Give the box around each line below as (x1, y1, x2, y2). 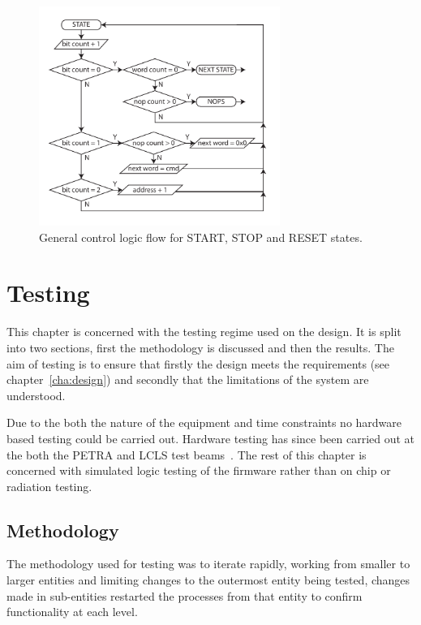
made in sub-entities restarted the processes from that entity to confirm (6, 587, 363, 604)
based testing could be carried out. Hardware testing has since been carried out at (6, 429, 415, 446)
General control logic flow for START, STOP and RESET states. (39, 228, 363, 245)
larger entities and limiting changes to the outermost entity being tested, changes (6, 571, 410, 588)
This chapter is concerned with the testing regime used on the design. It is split (6, 323, 402, 340)
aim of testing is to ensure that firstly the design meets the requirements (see (6, 355, 390, 372)
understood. (6, 386, 66, 403)
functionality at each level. (6, 603, 138, 620)
